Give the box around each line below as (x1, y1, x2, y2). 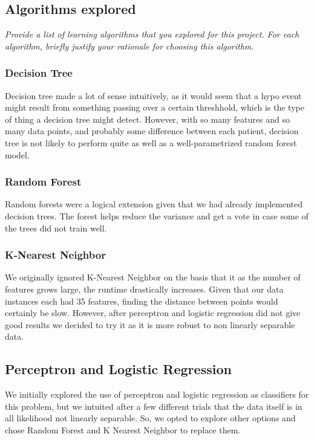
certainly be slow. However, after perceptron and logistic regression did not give (5, 306, 301, 319)
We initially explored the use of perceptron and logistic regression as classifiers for (5, 388, 309, 401)
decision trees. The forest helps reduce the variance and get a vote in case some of (5, 209, 309, 222)
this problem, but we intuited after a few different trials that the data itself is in (5, 400, 303, 412)
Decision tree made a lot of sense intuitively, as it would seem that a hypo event (5, 89, 302, 102)
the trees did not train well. (5, 221, 107, 234)
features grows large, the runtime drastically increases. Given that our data (5, 282, 284, 295)
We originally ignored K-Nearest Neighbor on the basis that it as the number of (5, 271, 301, 283)
